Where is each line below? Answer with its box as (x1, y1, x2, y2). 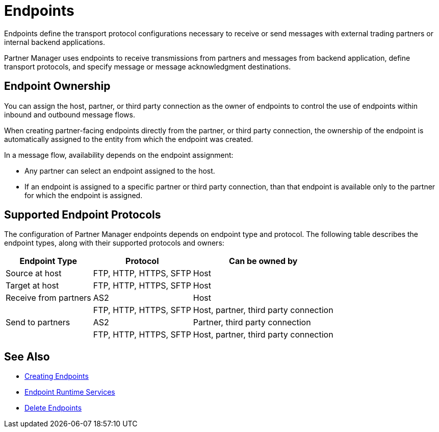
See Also (4, 350, 50, 363)
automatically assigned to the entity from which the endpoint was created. (4, 134, 253, 143)
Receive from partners (6, 293, 91, 303)
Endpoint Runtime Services (24, 388, 115, 397)
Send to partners (6, 317, 70, 328)
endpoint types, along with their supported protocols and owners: (4, 238, 224, 248)
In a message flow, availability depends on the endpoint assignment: (4, 150, 234, 159)
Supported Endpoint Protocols (4, 208, 161, 222)
